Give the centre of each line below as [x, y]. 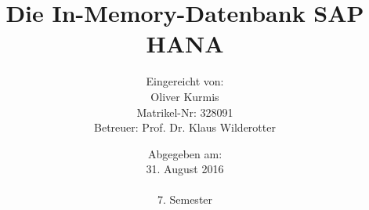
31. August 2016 [185, 169]
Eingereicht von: [185, 81]
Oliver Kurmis [185, 96]
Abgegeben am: [185, 153]
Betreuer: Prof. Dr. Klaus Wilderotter [185, 127]
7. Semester [185, 199]
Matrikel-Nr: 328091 [185, 112]
